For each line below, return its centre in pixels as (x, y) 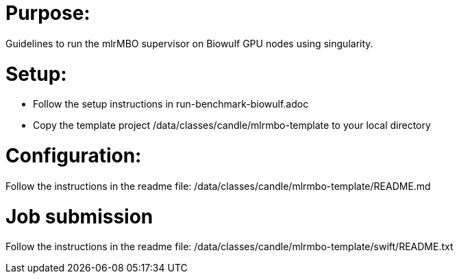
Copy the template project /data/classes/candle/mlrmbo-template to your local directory (232, 125)
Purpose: (48, 13)
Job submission (79, 216)
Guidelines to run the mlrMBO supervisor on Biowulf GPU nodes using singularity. (189, 43)
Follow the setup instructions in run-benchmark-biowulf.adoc (171, 104)
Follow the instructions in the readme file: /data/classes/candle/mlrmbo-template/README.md (218, 186)
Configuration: (74, 156)
